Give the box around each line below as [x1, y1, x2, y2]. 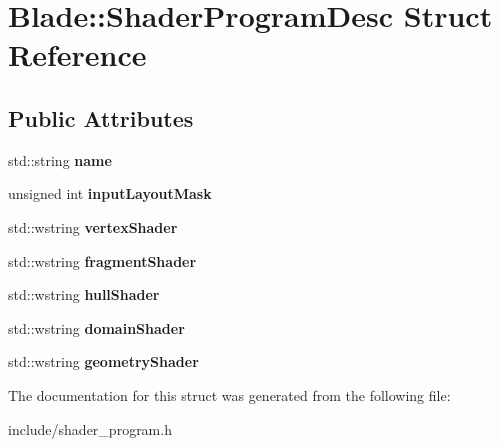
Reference [8, 34, 147, 75]
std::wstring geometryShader [8, 351, 199, 372]
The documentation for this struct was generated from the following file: [8, 384, 451, 405]
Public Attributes [8, 102, 194, 133]
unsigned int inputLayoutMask [8, 183, 212, 204]
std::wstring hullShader [8, 284, 160, 305]
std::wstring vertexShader [8, 216, 178, 237]
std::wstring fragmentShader [8, 250, 197, 271]
